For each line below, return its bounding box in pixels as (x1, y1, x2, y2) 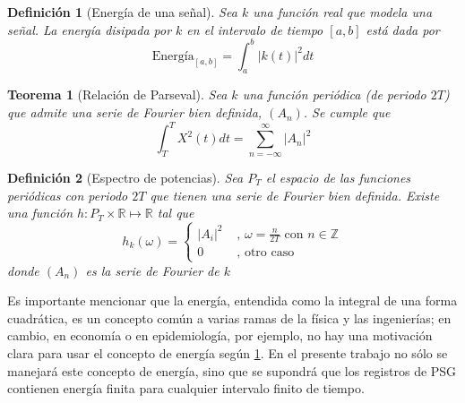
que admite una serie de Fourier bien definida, (7, 103, 263, 122)
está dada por (366, 20, 440, 39)
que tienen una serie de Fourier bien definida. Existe (150, 185, 440, 204)
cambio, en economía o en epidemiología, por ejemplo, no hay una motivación (7, 326, 433, 345)
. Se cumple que (303, 103, 391, 122)
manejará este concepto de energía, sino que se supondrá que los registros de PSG (7, 361, 457, 380)
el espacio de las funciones (265, 167, 411, 186)
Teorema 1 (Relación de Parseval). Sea (7, 85, 228, 104)
